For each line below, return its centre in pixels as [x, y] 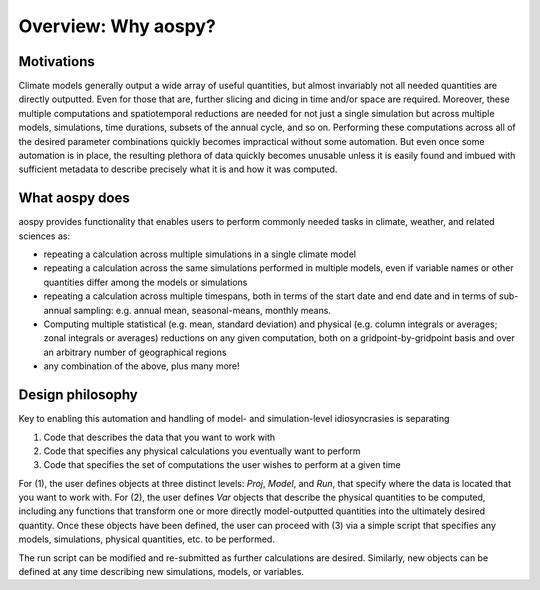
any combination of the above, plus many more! [141, 366]
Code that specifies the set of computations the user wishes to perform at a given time [222, 465]
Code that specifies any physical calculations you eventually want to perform [202, 451]
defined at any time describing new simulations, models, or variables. [161, 572]
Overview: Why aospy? [117, 26]
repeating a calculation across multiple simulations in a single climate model [200, 254]
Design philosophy [78, 395]
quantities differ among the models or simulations [145, 282]
